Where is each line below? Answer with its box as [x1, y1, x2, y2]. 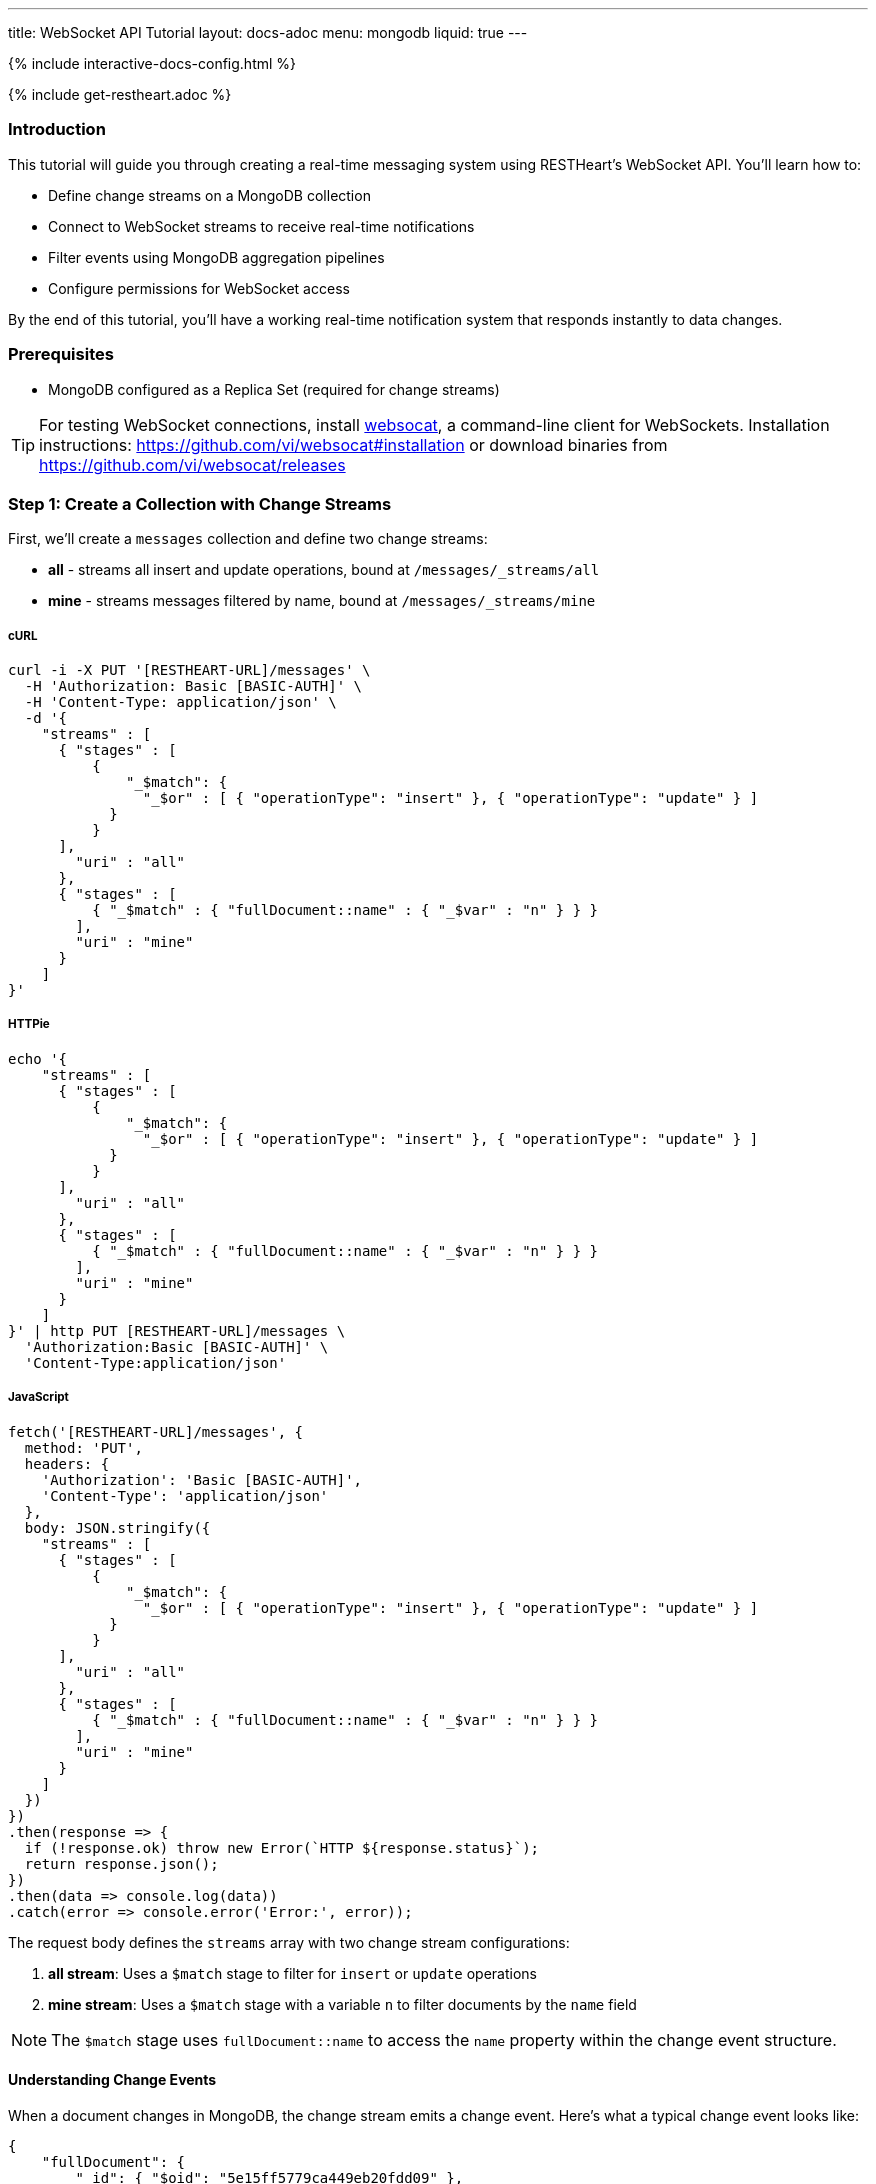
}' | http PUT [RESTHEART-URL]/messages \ [8, 1322, 346, 1339]
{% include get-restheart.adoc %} [8, 86, 232, 103]
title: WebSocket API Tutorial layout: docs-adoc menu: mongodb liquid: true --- [8, 24, 528, 41]
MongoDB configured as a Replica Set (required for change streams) [48, 380, 500, 398]
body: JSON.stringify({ [24, 1519, 211, 1536]
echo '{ [8, 1050, 68, 1067]
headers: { [24, 1455, 110, 1472]
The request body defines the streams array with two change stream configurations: [8, 1933, 570, 1951]
